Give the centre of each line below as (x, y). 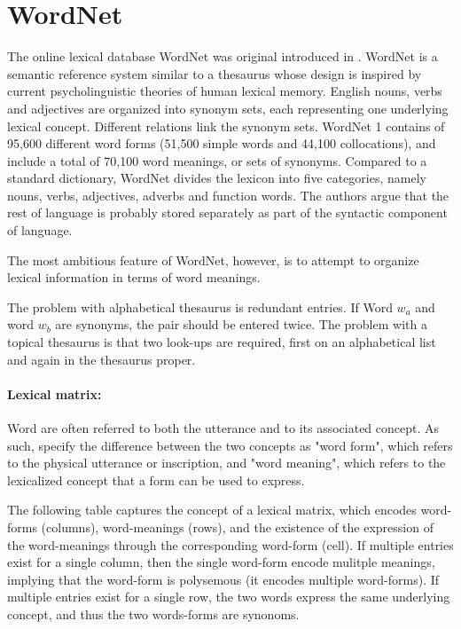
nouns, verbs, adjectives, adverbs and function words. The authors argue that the (228, 195)
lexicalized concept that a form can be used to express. (156, 480)
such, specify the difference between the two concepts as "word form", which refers (230, 445)
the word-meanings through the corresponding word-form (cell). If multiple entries (230, 544)
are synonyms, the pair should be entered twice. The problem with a (241, 324)
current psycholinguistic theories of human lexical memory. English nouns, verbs (225, 91)
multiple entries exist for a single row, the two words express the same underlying (229, 597)
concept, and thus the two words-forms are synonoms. (153, 613)
